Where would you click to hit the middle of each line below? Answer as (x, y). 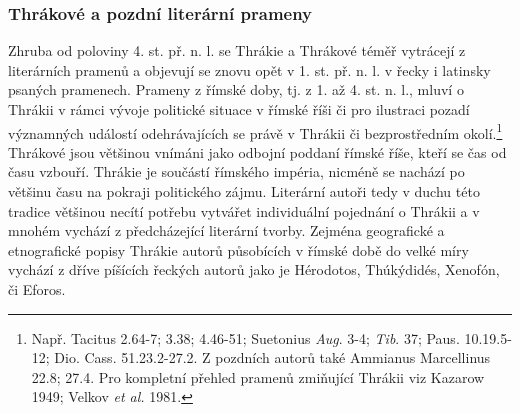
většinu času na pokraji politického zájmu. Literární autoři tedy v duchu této (244, 191)
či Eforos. (37, 289)
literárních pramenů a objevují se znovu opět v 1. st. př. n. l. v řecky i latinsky (249, 69)
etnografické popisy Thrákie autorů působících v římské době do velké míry (238, 249)
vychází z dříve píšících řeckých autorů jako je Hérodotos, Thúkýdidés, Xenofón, (254, 269)
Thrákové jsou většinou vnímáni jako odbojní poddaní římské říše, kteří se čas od (257, 151)
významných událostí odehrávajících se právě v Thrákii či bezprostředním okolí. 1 (255, 131)
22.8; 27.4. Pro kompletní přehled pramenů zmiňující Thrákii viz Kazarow (258, 376)
